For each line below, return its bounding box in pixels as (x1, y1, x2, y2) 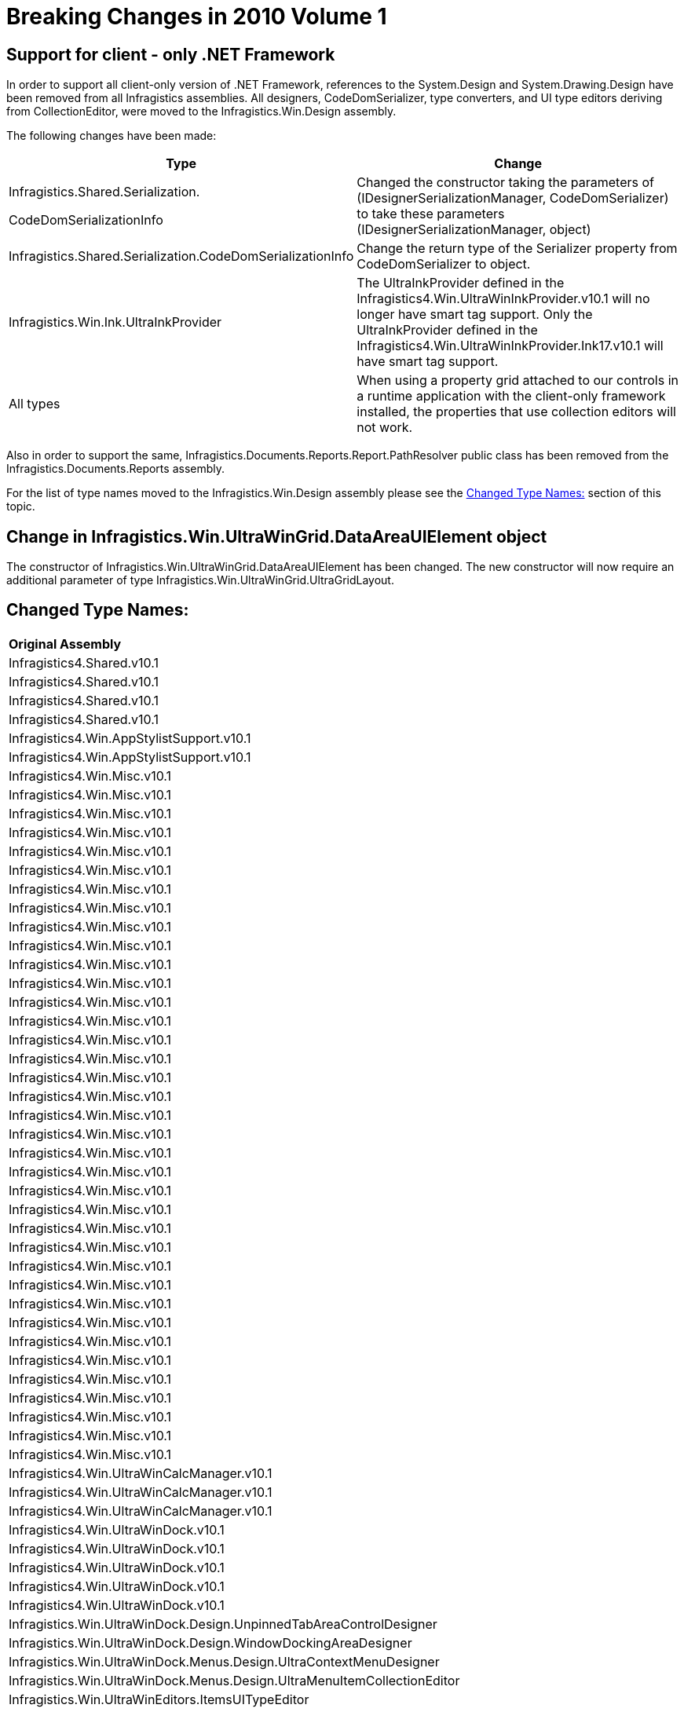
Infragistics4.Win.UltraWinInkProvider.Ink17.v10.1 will (357, 338, 664, 354)
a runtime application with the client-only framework (357, 388, 666, 404)
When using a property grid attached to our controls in (357, 372, 679, 389)
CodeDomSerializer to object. (357, 256, 531, 273)
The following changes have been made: (6, 129, 217, 143)
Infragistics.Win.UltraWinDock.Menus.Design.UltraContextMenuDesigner (9, 1653, 440, 1670)
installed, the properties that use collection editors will (357, 404, 676, 420)
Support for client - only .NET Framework (6, 44, 335, 64)
